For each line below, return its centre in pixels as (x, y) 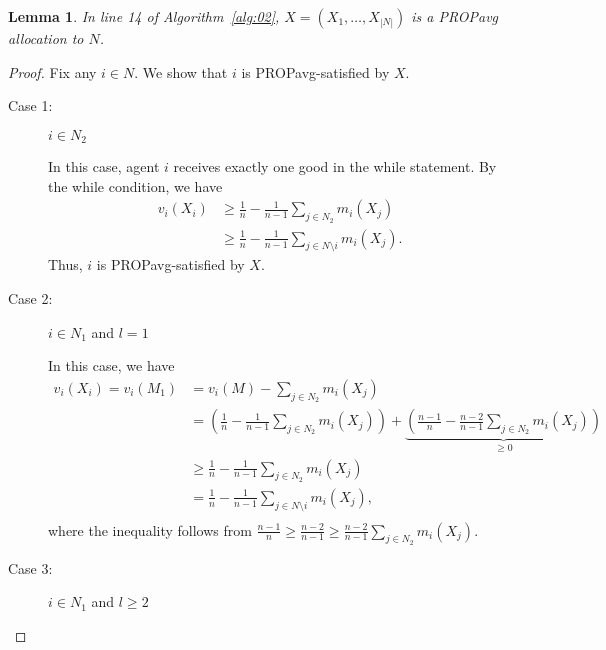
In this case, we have (111, 365)
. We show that (181, 71)
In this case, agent (104, 166)
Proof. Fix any (52, 71)
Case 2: (30, 298)
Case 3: (30, 567)
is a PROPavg (455, 16)
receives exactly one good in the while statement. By (335, 166)
